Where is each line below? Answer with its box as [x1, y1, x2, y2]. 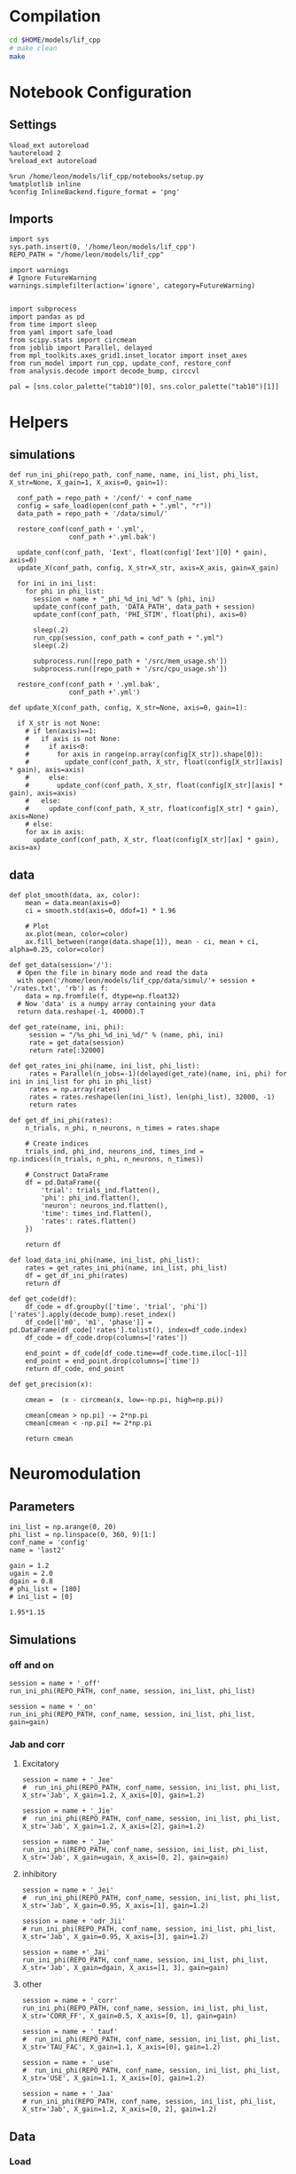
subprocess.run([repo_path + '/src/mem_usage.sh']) [32, 657, 228, 666]
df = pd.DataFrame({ [25, 1178, 101, 1187]
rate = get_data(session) [28, 1038, 125, 1048]
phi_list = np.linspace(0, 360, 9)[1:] [9, 1531, 157, 1540]
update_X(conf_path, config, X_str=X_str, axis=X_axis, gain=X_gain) [17, 563, 279, 573]
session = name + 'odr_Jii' [21, 1917, 126, 1926]
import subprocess [9, 304, 77, 314]
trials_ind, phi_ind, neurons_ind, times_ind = [25, 1147, 204, 1156]
